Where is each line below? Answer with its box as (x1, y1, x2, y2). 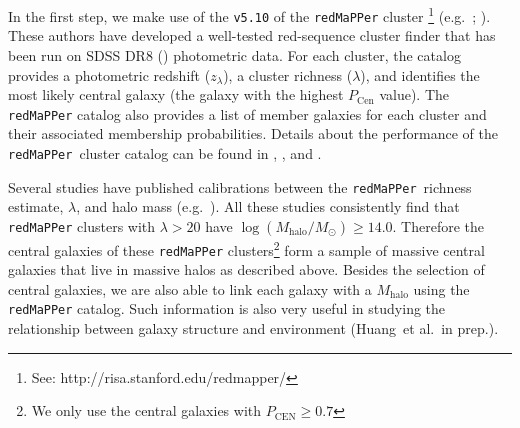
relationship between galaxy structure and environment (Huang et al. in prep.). (8, 318, 499, 338)
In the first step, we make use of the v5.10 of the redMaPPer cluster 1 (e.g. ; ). (8, 3, 491, 26)
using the (413, 278, 470, 299)
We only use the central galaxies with (31, 400, 262, 421)
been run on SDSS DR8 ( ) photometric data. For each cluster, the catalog (8, 44, 461, 65)
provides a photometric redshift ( (8, 64, 211, 85)
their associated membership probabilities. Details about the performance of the (8, 123, 499, 144)
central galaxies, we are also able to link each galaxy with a (8, 278, 372, 299)
